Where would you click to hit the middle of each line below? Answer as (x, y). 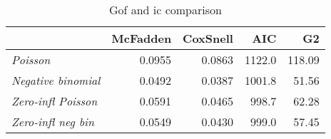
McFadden (142, 38)
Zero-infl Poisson (55, 101)
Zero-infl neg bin (53, 122)
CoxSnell (208, 38)
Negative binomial (56, 80)
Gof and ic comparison (165, 10)
